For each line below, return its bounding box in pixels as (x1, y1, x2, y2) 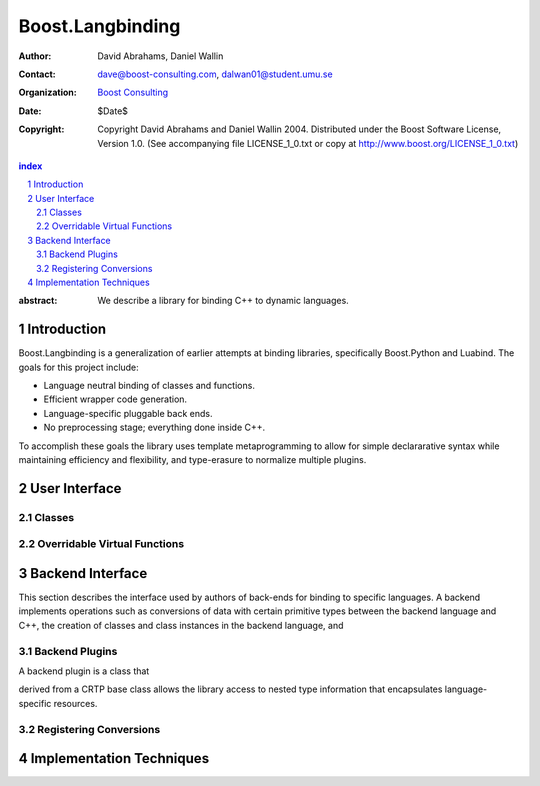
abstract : (18, 295, 58, 307)
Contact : (18, 68, 57, 80)
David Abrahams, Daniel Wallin (97, 50, 224, 62)
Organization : (18, 86, 77, 99)
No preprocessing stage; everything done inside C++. (43, 421, 266, 434)
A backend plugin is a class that (18, 665, 150, 677)
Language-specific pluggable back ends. (43, 407, 213, 419)
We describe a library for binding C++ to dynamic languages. (97, 295, 349, 307)
